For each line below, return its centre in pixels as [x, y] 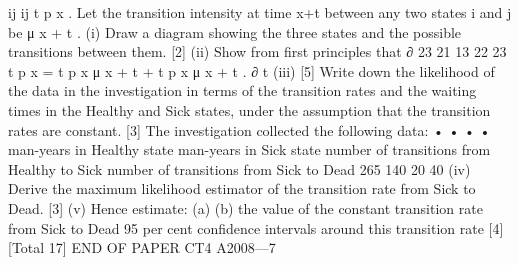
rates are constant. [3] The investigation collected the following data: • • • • [249, 129]
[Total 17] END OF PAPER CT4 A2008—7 [142, 247]
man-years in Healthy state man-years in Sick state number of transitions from [249, 149]
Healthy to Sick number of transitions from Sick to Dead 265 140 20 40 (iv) [239, 168]
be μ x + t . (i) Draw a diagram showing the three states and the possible [235, 31]
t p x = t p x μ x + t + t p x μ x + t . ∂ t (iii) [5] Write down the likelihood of [251, 70]
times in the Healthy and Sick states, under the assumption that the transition [249, 109]
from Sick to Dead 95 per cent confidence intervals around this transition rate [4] [256, 227]
